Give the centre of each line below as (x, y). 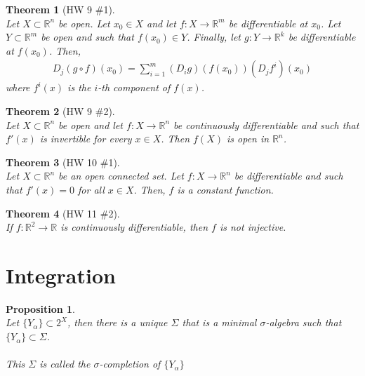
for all (91, 189)
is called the (65, 364)
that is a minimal (219, 322)
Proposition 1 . (40, 308)
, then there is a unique (117, 322)
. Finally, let (214, 37)
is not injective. (253, 227)
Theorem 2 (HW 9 (49, 111)
